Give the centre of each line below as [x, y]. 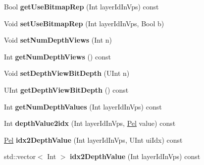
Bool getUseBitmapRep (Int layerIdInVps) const [81, 6]
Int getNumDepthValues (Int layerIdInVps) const [83, 106]
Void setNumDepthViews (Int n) [58, 40]
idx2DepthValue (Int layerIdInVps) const [135, 156]
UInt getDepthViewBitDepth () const [66, 89]
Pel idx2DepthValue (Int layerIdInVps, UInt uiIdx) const [93, 139]
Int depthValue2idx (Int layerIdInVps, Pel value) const [90, 123]
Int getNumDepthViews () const [57, 56]
